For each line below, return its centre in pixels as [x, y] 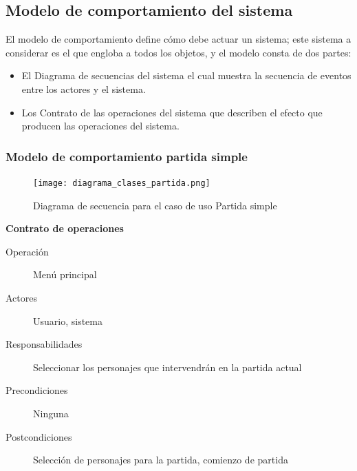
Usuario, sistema [68, 321]
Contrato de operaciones [65, 228]
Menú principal [65, 274]
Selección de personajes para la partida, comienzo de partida [161, 460]
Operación [27, 251]
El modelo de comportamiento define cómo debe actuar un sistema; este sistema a [178, 39]
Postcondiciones [39, 436]
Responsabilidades [44, 344]
